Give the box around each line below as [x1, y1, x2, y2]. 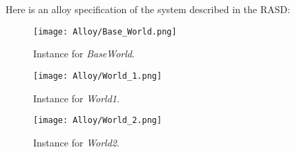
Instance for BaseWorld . [33, 46, 135, 61]
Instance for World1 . [33, 91, 120, 105]
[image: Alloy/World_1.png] [33, 70, 162, 81]
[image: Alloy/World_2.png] [33, 115, 162, 126]
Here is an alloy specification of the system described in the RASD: [6, 2, 290, 16]
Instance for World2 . [33, 135, 120, 149]
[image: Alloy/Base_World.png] [33, 26, 177, 37]
